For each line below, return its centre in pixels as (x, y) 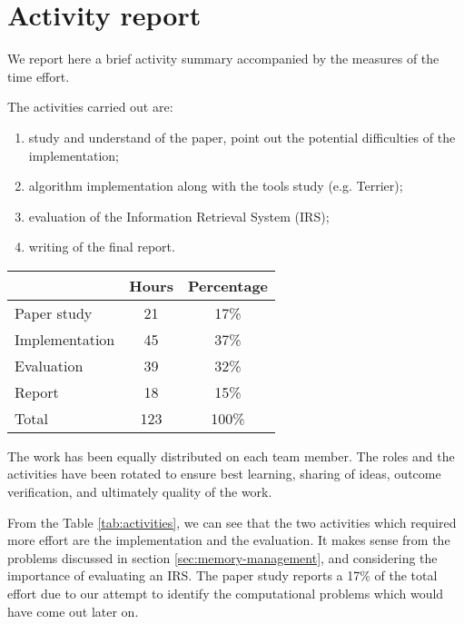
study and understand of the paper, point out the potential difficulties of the (242, 137)
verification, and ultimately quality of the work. (140, 492)
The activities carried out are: (90, 107)
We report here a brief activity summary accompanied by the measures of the (223, 59)
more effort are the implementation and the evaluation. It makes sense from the (229, 540)
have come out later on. (73, 611)
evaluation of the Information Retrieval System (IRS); (179, 216)
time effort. (39, 76)
